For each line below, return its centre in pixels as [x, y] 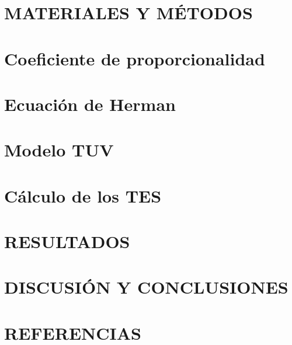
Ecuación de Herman [90, 104]
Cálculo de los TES [83, 195]
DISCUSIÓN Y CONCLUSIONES [146, 287]
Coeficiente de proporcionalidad [135, 58]
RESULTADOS [67, 241]
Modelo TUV [59, 150]
